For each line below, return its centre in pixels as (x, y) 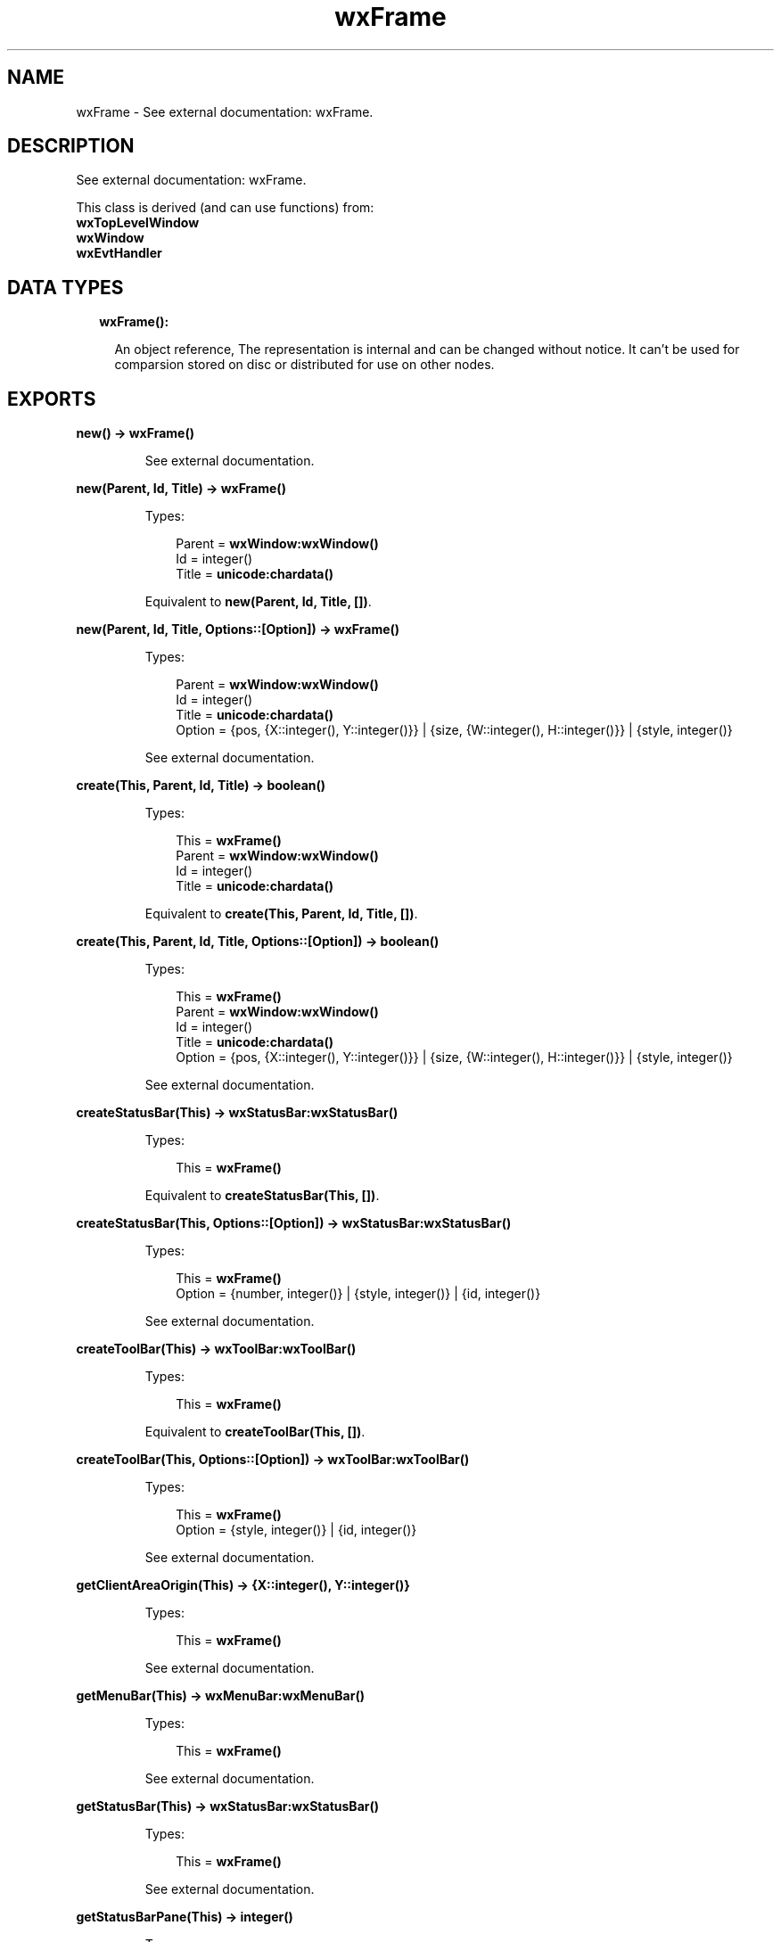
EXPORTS (52, 399)
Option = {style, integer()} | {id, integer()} (296, 1530)
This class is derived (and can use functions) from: (225, 208)
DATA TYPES (66, 287)
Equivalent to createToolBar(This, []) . (255, 1432)
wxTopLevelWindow (138, 223)
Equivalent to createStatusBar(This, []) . (262, 1196)
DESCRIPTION (71, 146)
